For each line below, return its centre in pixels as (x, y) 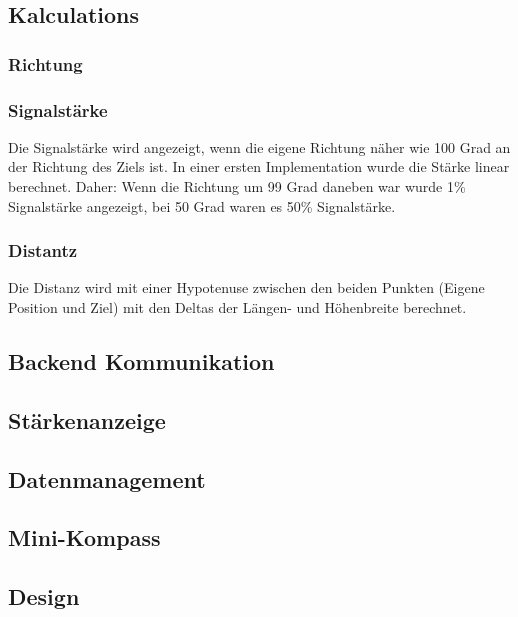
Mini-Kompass (84, 537)
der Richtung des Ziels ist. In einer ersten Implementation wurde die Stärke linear (259, 166)
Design (44, 596)
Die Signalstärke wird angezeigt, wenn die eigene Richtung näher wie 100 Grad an (259, 146)
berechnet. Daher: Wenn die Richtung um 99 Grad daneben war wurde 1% (237, 186)
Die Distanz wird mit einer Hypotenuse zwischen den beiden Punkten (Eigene (246, 287)
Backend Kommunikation (141, 361)
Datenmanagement (107, 478)
